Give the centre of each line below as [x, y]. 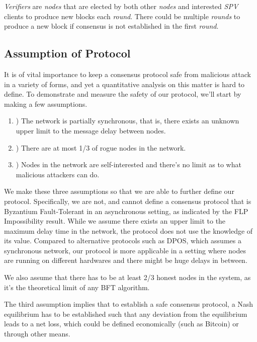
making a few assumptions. [46, 104]
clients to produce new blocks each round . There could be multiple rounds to [122, 16]
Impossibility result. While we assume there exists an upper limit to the [115, 221]
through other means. [37, 334]
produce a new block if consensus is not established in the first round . [111, 26]
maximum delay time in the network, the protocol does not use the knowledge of [128, 230]
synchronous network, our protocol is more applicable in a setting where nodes [125, 250]
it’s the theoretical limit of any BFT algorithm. [77, 287]
